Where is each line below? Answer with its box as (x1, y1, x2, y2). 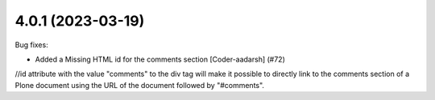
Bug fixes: (14, 40, 48, 50)
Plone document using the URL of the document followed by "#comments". (14, 80, 265, 90)
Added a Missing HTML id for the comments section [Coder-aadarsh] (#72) (35, 54, 285, 64)
